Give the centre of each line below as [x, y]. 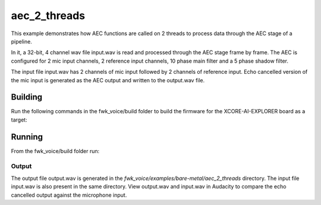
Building [27, 97]
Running [27, 137]
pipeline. [21, 41]
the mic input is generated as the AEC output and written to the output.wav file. [108, 80]
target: [19, 120]
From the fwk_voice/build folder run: [55, 151]
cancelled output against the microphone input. [69, 195]
